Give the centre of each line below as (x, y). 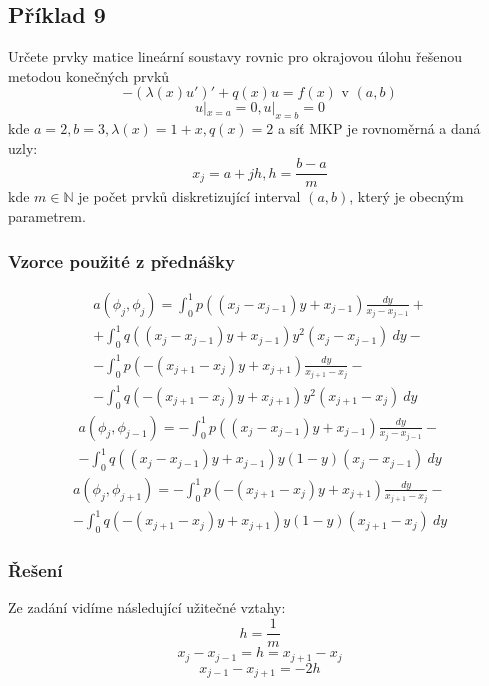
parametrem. (47, 216)
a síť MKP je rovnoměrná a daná (379, 128)
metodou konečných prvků (89, 75)
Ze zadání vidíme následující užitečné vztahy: (147, 607)
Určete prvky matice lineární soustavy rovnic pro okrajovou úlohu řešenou (235, 56)
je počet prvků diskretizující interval (189, 196)
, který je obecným (406, 196)
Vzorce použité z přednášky (121, 260)
